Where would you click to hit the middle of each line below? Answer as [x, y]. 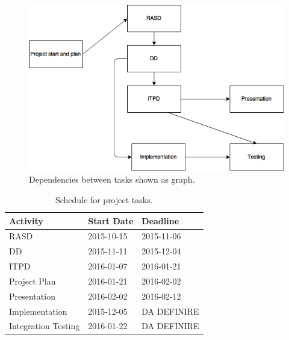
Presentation [32, 296]
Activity [26, 220]
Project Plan [33, 281]
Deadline [160, 220]
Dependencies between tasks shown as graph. [112, 179]
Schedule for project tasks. [104, 199]
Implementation [38, 311]
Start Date [111, 220]
